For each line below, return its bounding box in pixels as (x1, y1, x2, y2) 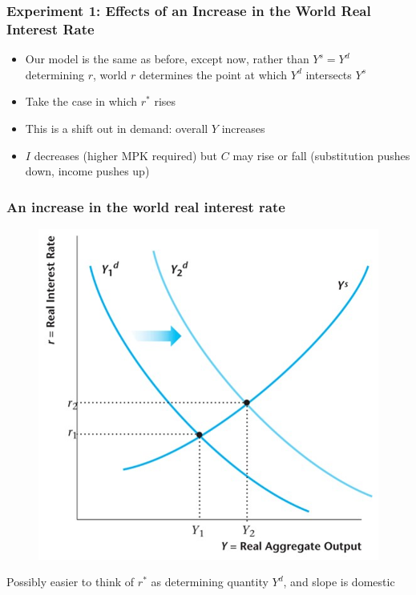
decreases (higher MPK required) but (34, 147, 218, 163)
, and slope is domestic (283, 573, 395, 590)
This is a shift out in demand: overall (25, 119, 208, 136)
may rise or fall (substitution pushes (232, 147, 410, 163)
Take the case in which (25, 93, 138, 110)
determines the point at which (139, 66, 288, 82)
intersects (305, 66, 352, 82)
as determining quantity (151, 573, 269, 590)
